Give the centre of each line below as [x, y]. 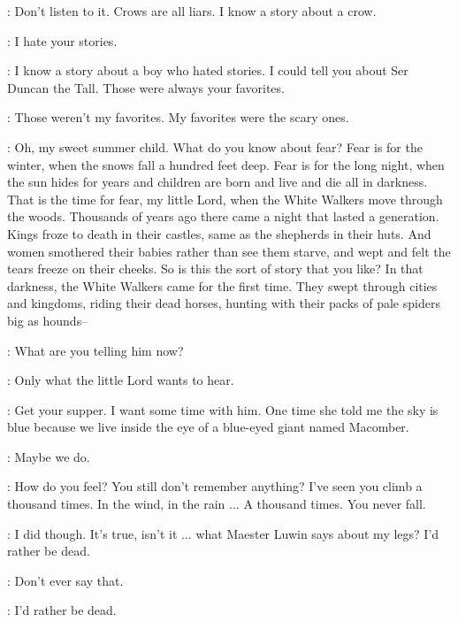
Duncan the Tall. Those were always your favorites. [146, 87]
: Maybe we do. [49, 456]
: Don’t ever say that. [65, 580]
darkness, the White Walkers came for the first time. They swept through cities [222, 285]
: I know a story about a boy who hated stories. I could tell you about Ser [208, 70]
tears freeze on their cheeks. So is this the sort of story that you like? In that [215, 269]
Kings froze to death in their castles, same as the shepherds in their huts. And [219, 233]
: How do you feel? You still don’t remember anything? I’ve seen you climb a [215, 486]
